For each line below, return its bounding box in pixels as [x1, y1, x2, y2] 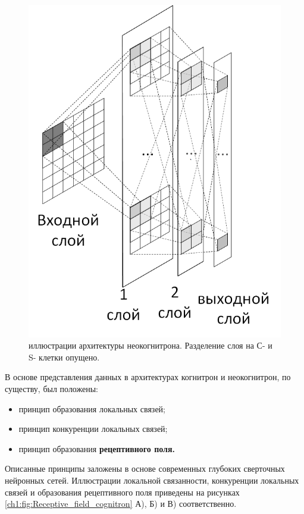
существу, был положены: [5, 383, 99, 395]
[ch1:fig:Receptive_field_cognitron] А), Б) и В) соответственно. [5, 497, 237, 510]
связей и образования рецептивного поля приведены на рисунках [5, 485, 240, 498]
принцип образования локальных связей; [18, 402, 165, 415]
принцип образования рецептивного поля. [18, 442, 175, 455]
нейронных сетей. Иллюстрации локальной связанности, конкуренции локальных [5, 474, 299, 487]
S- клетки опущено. [29, 350, 100, 363]
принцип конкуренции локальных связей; [18, 422, 168, 435]
